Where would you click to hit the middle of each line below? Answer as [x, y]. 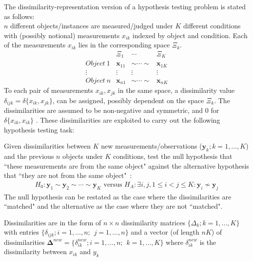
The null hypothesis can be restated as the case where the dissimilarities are [118, 196]
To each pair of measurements [49, 90]
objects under [83, 156]
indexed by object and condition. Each [190, 35]
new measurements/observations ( [152, 146]
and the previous [29, 156]
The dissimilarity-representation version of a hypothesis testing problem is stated [125, 6]
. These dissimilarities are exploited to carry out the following [128, 120]
